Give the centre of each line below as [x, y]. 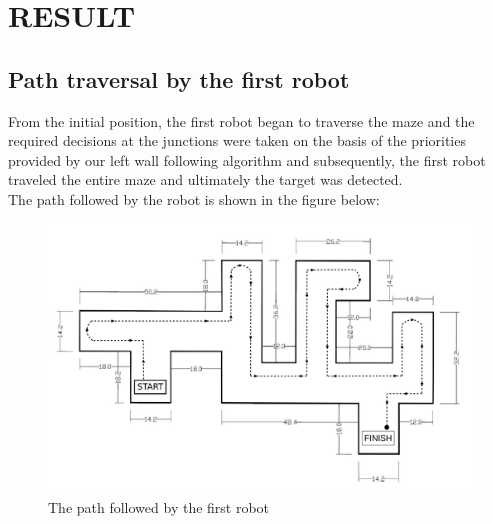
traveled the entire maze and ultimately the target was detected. [205, 179]
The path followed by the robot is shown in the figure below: [194, 198]
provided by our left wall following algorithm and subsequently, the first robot [247, 159]
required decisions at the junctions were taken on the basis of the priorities [237, 140]
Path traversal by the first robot [179, 78]
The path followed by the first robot [159, 507]
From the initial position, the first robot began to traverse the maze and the [241, 120]
